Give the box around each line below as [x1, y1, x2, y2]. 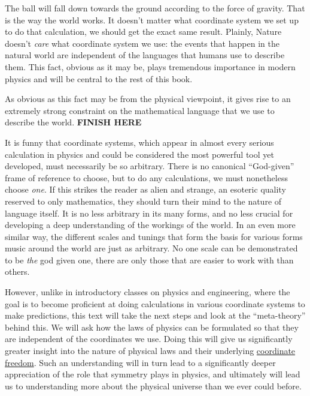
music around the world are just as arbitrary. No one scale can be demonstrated [5, 242, 298, 254]
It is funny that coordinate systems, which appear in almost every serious [5, 136, 274, 148]
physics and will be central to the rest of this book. [5, 72, 193, 85]
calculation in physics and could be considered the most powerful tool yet [5, 148, 274, 160]
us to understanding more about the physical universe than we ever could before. [5, 379, 302, 392]
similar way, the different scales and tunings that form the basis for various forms [5, 230, 303, 242]
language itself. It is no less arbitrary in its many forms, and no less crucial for [5, 206, 293, 219]
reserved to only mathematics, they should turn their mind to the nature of [5, 194, 282, 207]
